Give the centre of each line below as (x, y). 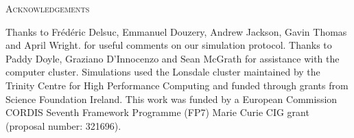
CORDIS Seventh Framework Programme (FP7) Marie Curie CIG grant (157, 112)
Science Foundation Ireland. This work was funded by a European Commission (172, 99)
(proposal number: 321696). (63, 125)
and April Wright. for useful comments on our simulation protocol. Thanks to (169, 45)
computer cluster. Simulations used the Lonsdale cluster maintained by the (163, 72)
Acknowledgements (48, 8)
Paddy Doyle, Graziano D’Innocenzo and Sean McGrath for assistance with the (173, 58)
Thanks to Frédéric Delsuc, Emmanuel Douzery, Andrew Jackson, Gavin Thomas (176, 31)
